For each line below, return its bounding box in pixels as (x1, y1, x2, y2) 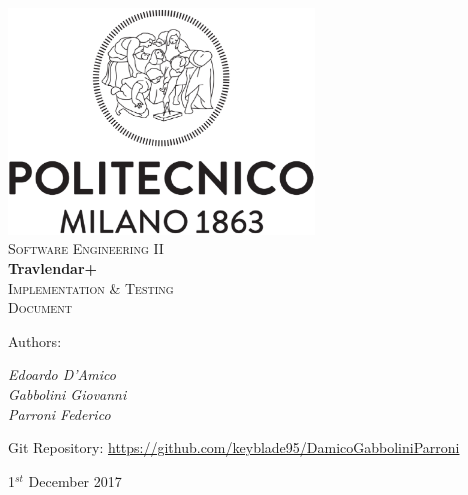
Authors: (8, 330, 62, 351)
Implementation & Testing (8, 277, 174, 298)
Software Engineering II (8, 238, 164, 259)
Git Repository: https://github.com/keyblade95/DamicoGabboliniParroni (8, 437, 460, 458)
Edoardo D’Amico (8, 364, 116, 385)
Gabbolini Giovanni (8, 383, 127, 404)
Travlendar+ (8, 257, 98, 278)
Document (8, 297, 72, 318)
